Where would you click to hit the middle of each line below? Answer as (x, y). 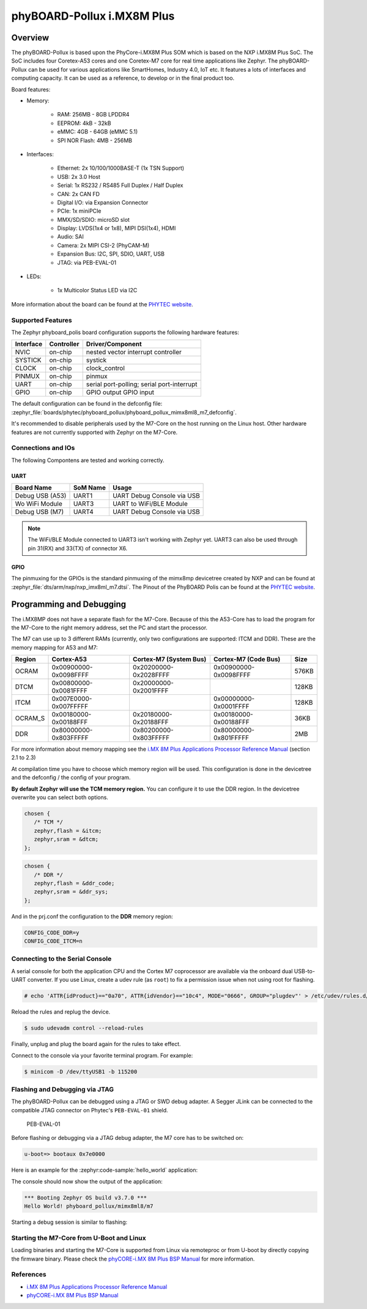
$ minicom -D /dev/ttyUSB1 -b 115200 (81, 1072)
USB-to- (304, 971)
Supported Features (42, 320)
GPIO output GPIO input (120, 392)
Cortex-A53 (69, 659)
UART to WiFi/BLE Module (150, 504)
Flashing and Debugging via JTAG (63, 1089)
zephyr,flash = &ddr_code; (74, 883)
